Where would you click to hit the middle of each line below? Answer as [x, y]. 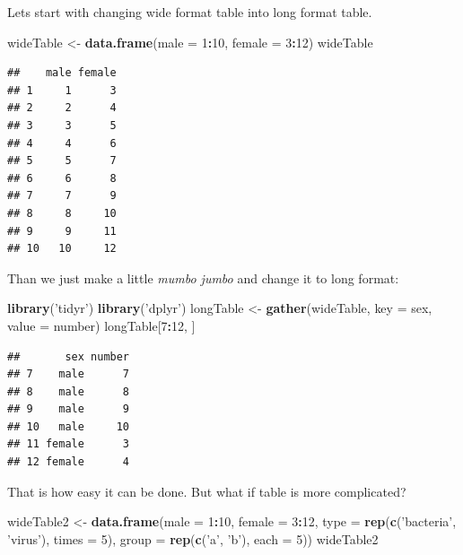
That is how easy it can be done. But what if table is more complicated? [207, 491]
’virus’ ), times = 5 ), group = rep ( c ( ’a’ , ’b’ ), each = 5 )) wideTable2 [193, 538]
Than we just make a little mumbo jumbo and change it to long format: [203, 277]
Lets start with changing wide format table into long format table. [190, 12]
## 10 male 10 [69, 426]
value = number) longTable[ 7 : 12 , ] [101, 325]
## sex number [69, 356]
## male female [62, 73]
